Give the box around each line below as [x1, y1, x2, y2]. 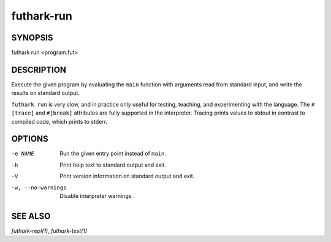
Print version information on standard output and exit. [59, 172, 195, 180]
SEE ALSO [11, 211, 51, 221]
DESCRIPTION [11, 64, 67, 75]
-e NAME [11, 150, 35, 157]
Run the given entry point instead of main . [59, 150, 167, 157]
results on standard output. [11, 89, 80, 97]
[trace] [11, 110, 35, 116]
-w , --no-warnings [11, 184, 67, 191]
